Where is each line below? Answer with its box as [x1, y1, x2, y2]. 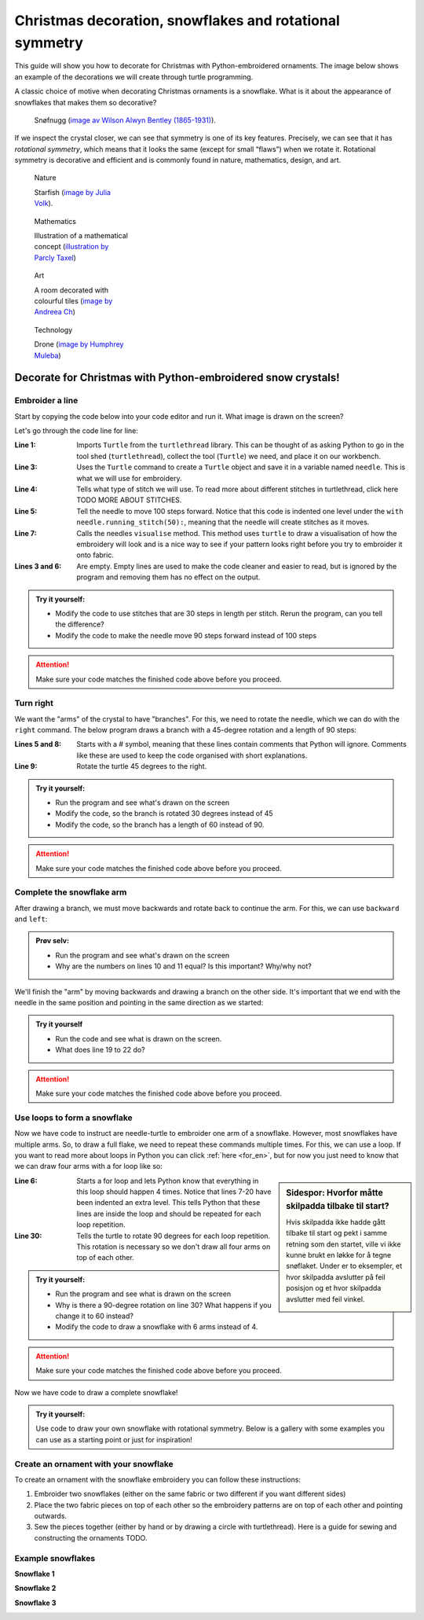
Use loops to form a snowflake [14, 1112, 133, 1123]
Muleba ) [34, 351, 62, 360]
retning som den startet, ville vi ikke [286, 1239, 401, 1249]
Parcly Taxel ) [34, 252, 76, 263]
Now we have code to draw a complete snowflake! [14, 1387, 178, 1397]
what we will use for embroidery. [76, 473, 182, 483]
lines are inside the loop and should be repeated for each [76, 1209, 261, 1218]
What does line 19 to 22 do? [55, 1045, 145, 1055]
